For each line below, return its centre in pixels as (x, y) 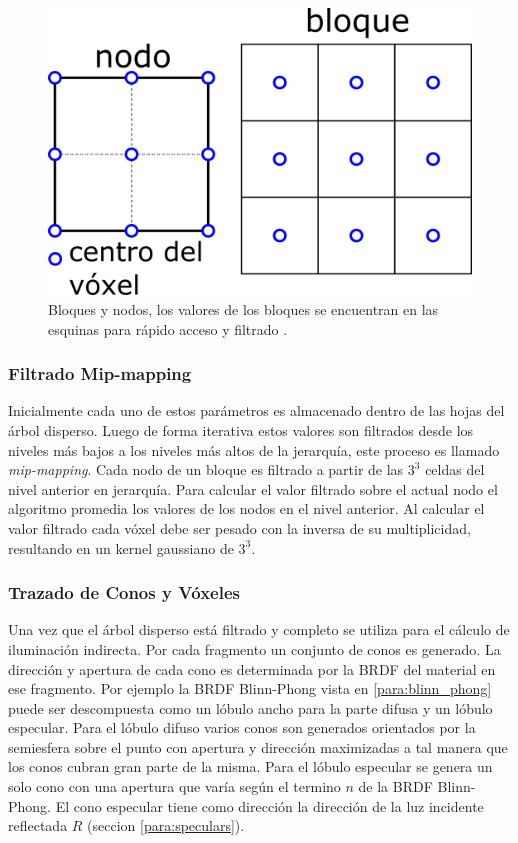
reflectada (38, 825)
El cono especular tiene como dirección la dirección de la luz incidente (269, 805)
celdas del (455, 469)
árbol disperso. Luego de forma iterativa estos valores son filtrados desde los (241, 429)
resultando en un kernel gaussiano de (121, 547)
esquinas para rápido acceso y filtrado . (168, 328)
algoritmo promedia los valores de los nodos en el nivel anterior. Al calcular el (246, 508)
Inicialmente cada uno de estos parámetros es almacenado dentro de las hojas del (256, 410)
